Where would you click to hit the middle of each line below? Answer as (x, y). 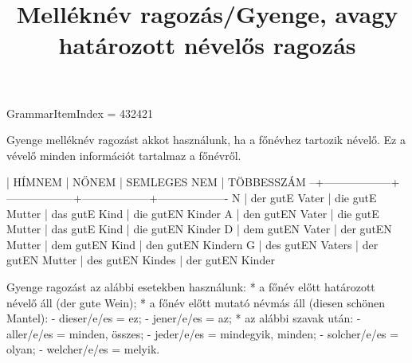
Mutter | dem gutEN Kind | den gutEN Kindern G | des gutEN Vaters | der (192, 244)
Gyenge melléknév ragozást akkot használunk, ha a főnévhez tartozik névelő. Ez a (206, 140)
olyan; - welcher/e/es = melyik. (83, 349)
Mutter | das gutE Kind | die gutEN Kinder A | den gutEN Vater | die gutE (193, 213)
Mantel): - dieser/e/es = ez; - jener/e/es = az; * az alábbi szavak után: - (184, 318)
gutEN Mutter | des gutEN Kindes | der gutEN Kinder (141, 260)
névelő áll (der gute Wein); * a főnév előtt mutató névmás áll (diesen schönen (196, 302)
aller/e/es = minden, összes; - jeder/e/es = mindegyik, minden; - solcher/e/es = (203, 333)
